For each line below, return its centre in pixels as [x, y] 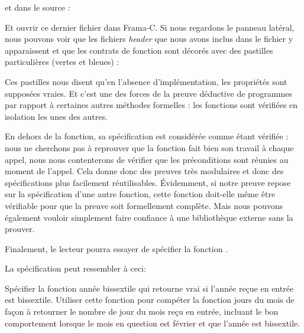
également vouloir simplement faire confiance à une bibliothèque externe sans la [149, 217]
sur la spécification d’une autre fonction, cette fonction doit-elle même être [140, 194]
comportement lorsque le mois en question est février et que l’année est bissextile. [153, 323]
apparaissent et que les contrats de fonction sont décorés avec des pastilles [139, 50]
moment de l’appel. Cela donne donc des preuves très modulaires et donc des [144, 171]
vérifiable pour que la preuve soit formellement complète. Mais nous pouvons [144, 205]
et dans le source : [38, 7]
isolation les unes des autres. [56, 116]
